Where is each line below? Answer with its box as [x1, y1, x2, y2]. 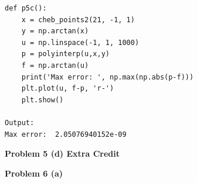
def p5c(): [5, 4, 47, 12]
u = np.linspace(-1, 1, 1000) [21, 38, 140, 47]
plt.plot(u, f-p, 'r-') [21, 84, 114, 93]
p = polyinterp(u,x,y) [21, 50, 110, 58]
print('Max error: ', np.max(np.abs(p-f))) [21, 72, 194, 81]
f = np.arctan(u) [21, 61, 89, 70]
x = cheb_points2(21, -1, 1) [21, 15, 135, 24]
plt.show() [21, 95, 64, 104]
